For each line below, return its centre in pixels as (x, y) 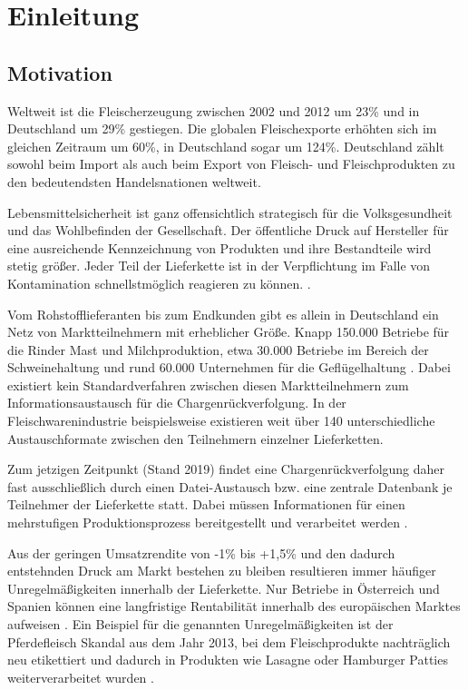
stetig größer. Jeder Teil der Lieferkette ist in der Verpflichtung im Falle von (219, 266)
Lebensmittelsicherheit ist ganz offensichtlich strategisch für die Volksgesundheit (230, 212)
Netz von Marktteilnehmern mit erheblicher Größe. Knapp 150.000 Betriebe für (229, 332)
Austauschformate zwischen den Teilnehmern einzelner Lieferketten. (195, 438)
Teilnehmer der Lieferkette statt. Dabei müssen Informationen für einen (206, 504)
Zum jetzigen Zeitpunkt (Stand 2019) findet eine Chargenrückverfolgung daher (226, 469)
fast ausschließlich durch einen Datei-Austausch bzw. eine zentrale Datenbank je (230, 486)
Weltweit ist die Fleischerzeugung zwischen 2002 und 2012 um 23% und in (214, 110)
